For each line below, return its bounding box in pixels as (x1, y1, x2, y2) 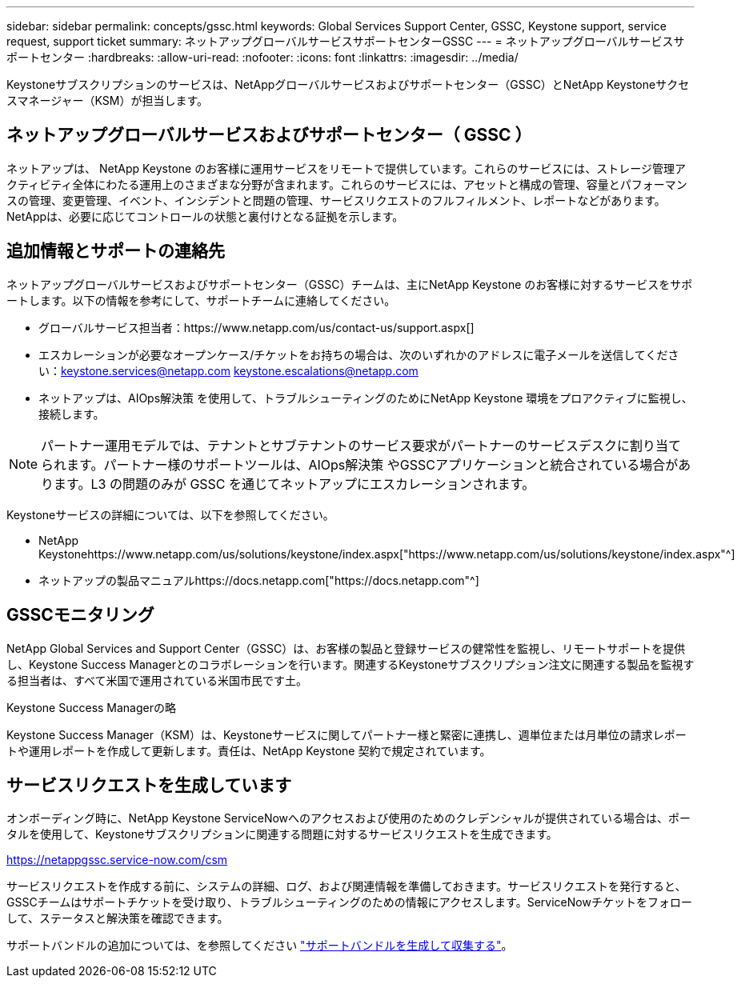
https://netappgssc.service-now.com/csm (6, 853, 228, 867)
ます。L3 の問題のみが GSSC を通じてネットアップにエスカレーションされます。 (54, 475, 535, 492)
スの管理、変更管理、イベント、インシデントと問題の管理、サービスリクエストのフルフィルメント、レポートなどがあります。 (6, 193, 666, 207)
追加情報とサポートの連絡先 (6, 241, 225, 262)
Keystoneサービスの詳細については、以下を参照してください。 (6, 507, 334, 522)
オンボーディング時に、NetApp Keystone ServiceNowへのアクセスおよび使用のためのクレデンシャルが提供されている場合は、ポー (6, 811, 691, 826)
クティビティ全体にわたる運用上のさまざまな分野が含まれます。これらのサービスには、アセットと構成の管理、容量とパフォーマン (6, 177, 687, 191)
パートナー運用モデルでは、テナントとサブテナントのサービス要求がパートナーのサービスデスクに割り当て (41, 437, 682, 454)
